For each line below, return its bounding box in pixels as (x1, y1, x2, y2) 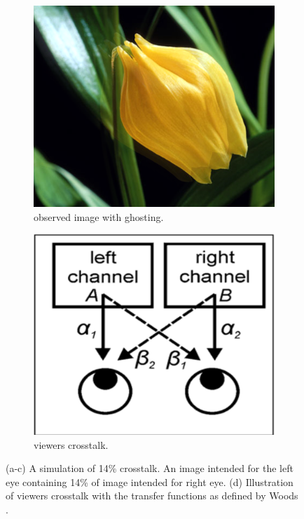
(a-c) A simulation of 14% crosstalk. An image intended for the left (6, 461, 293, 476)
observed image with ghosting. (34, 209, 164, 224)
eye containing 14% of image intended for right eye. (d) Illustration (6, 474, 293, 489)
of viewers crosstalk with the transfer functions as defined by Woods (6, 488, 298, 503)
